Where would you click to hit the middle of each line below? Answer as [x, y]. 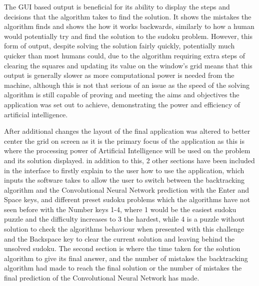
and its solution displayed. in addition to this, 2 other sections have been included [129, 160]
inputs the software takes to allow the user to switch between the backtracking [124, 180]
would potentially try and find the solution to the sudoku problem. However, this [128, 36]
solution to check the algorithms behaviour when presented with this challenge [124, 229]
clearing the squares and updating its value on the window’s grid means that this [128, 65]
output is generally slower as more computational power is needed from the [119, 75]
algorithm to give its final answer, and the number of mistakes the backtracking [126, 258]
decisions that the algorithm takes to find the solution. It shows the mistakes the [128, 16]
